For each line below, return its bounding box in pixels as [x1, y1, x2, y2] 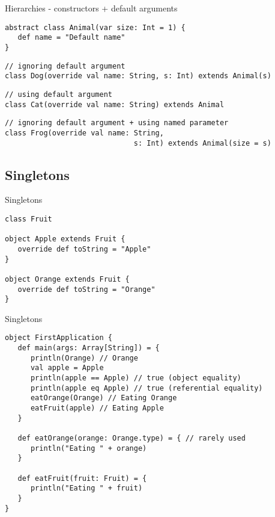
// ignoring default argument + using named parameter [5, 119, 229, 128]
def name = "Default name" [17, 33, 125, 42]
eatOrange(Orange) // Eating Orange [30, 394, 177, 403]
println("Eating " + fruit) [30, 484, 143, 493]
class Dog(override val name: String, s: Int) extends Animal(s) [5, 72, 271, 81]
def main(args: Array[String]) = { [17, 344, 160, 353]
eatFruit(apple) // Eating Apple [30, 404, 164, 413]
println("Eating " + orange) [30, 444, 147, 453]
